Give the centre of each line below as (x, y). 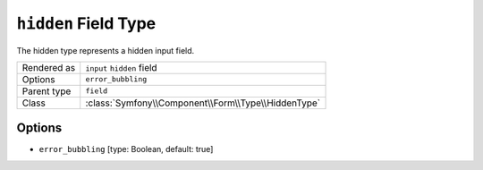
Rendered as (49, 67)
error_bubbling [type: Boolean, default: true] (126, 149)
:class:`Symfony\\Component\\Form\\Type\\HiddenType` (203, 103)
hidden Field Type (86, 23)
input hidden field (121, 67)
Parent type (47, 91)
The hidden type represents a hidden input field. (106, 50)
